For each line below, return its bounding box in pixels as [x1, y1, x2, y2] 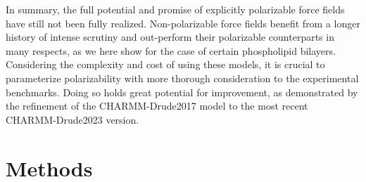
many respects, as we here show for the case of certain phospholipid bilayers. [6, 43, 336, 58]
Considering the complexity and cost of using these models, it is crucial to [6, 57, 325, 72]
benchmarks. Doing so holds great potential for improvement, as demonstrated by [6, 84, 358, 99]
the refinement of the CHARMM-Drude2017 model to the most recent [6, 98, 308, 113]
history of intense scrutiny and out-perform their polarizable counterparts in [6, 30, 334, 44]
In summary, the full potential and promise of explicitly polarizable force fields [6, 2, 345, 16]
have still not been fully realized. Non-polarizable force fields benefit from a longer [6, 15, 360, 30]
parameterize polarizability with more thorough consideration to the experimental [6, 70, 359, 85]
